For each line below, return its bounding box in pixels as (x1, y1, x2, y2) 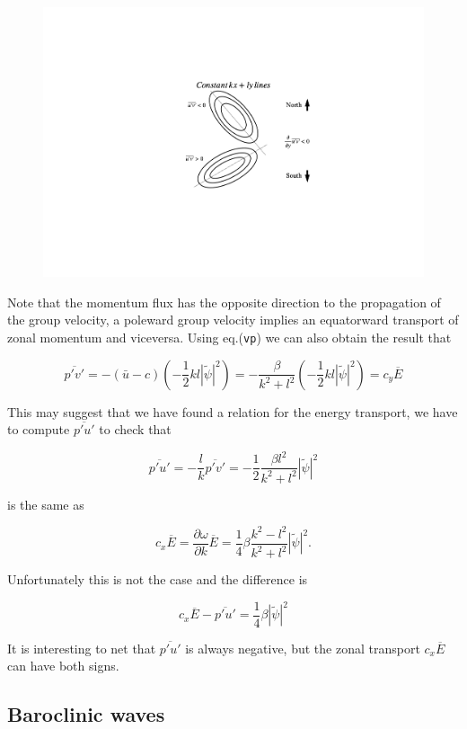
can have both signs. (7, 656, 119, 675)
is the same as (7, 494, 84, 513)
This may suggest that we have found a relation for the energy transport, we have (7, 402, 458, 421)
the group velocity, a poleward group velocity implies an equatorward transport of (7, 310, 459, 329)
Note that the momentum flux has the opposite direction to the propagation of (7, 292, 441, 311)
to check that (99, 420, 172, 439)
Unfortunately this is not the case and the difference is (7, 570, 308, 589)
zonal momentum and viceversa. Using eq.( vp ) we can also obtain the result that (7, 327, 452, 346)
